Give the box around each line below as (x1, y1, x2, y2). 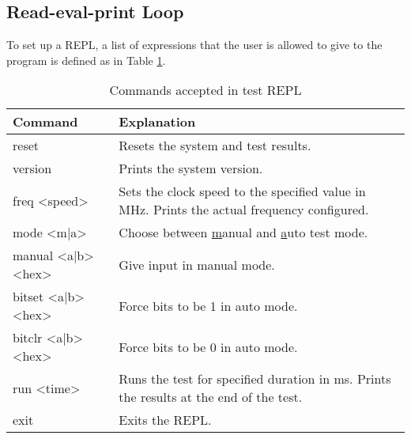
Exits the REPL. (119, 411, 212, 430)
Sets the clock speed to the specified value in (119, 182, 366, 201)
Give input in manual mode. (119, 255, 275, 274)
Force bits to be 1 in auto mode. (119, 296, 298, 315)
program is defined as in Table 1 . (6, 51, 166, 68)
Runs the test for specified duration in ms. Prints (119, 369, 391, 388)
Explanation (119, 112, 196, 131)
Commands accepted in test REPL (109, 81, 302, 100)
